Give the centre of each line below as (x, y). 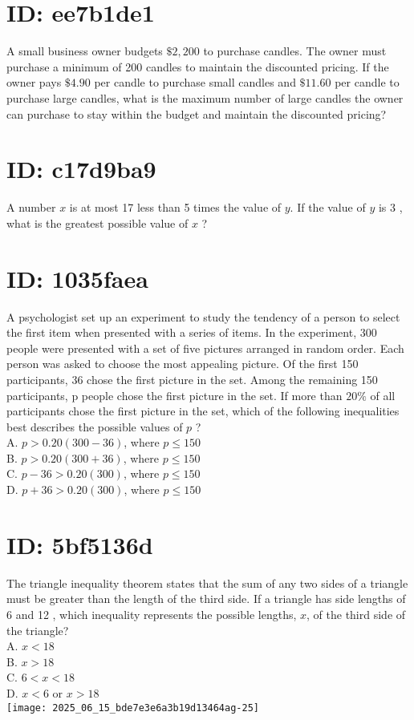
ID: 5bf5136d (80, 544)
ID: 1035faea (77, 278)
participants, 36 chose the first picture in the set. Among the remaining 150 (192, 379)
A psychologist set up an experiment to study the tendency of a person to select (203, 316)
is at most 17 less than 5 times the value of (175, 207)
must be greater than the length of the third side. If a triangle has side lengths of (206, 599)
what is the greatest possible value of (97, 222)
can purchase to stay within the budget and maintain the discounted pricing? (197, 113)
